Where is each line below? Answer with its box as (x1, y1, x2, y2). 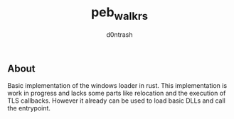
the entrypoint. (7, 103, 51, 112)
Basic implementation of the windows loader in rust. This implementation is (7, 81, 228, 89)
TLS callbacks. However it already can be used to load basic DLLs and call (7, 96, 225, 105)
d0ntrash (106, 30, 133, 39)
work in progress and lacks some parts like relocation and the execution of (7, 89, 226, 97)
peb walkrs (91, 4, 148, 23)
